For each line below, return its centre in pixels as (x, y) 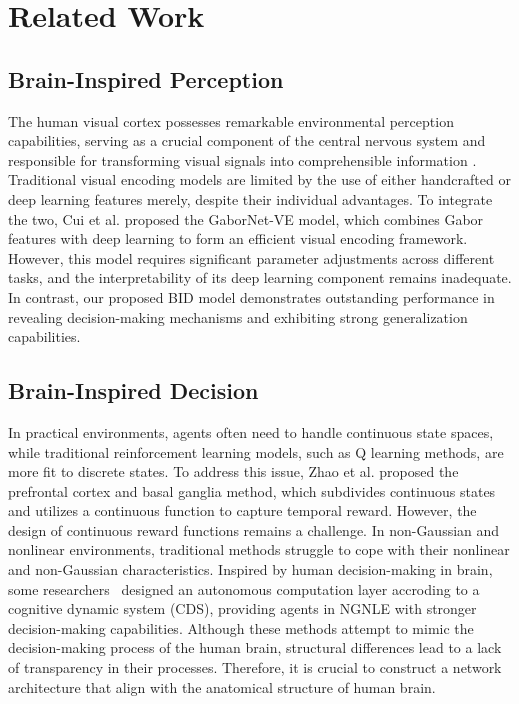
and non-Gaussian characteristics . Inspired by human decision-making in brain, (250, 569)
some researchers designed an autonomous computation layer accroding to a (244, 588)
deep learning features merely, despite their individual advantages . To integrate (250, 198)
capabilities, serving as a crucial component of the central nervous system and (247, 140)
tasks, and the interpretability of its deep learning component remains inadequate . (260, 277)
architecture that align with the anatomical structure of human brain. (222, 686)
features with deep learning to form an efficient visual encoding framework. (238, 238)
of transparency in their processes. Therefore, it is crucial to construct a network (255, 667)
